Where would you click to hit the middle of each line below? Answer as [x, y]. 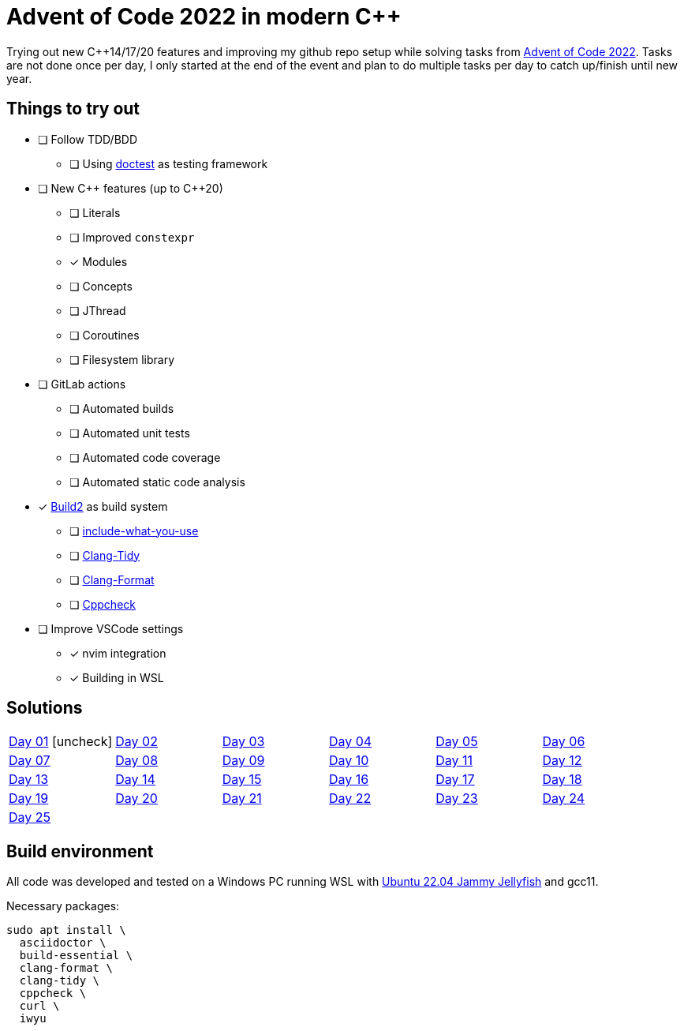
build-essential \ [76, 956]
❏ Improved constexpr [132, 237]
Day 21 [242, 799]
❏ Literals [95, 212]
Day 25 [30, 817]
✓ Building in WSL [117, 677]
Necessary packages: [63, 906]
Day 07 [30, 761]
